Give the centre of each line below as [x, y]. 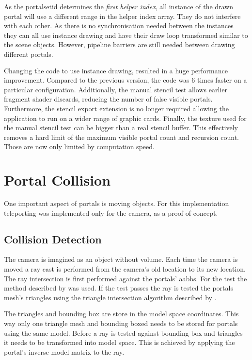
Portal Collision [57, 180]
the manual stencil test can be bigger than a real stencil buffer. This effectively [121, 128]
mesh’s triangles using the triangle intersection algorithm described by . [110, 297]
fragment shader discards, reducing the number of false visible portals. [108, 99]
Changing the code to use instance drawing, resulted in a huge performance [116, 70]
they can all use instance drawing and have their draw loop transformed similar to [126, 35]
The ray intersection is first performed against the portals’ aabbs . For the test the [126, 278]
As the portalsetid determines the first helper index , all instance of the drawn [119, 6]
